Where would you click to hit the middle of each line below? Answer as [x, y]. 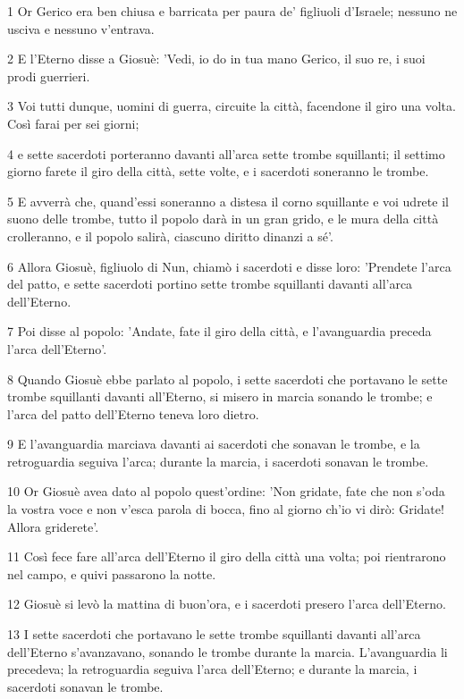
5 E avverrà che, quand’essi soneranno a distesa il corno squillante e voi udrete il [228, 201]
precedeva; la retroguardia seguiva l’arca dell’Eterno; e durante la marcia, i [212, 669]
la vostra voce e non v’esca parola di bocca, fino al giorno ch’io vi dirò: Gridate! [226, 509]
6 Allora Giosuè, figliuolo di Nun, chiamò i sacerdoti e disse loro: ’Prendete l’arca [229, 266]
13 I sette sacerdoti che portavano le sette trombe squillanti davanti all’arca [214, 634]
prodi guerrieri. [49, 76]
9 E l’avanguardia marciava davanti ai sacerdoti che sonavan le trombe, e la [214, 444]
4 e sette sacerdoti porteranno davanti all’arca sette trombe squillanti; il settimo [226, 153]
